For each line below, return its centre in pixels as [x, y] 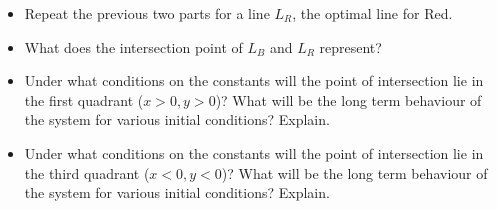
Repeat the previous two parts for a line [147, 13]
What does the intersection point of [133, 46]
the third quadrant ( [87, 172]
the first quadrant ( [84, 99]
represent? [350, 46]
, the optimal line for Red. [372, 13]
